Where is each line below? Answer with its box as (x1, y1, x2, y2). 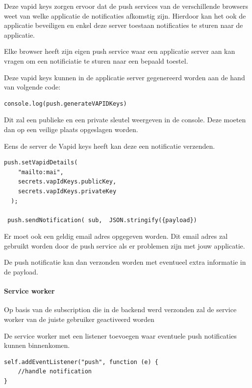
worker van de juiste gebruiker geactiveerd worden (4, 314, 154, 324)
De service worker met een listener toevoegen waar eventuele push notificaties (4, 330, 237, 341)
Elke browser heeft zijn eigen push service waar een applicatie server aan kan (4, 46, 235, 56)
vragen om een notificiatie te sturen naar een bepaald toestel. (4, 55, 188, 66)
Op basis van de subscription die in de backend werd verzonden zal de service (4, 304, 237, 315)
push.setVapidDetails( (4, 159, 78, 166)
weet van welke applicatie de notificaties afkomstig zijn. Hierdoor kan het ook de (4, 10, 246, 21)
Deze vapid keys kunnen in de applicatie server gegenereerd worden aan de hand (4, 72, 245, 82)
